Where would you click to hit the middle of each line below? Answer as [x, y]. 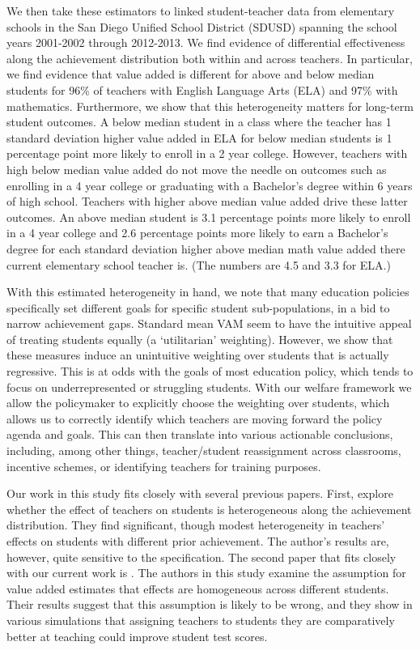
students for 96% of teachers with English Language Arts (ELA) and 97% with [202, 89]
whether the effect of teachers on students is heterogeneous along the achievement [209, 509]
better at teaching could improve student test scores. [137, 636]
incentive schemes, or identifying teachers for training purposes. [164, 466]
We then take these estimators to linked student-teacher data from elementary [201, 11]
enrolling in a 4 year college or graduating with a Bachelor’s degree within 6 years [210, 185]
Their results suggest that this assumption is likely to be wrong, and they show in [210, 604]
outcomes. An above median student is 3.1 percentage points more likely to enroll [209, 217]
